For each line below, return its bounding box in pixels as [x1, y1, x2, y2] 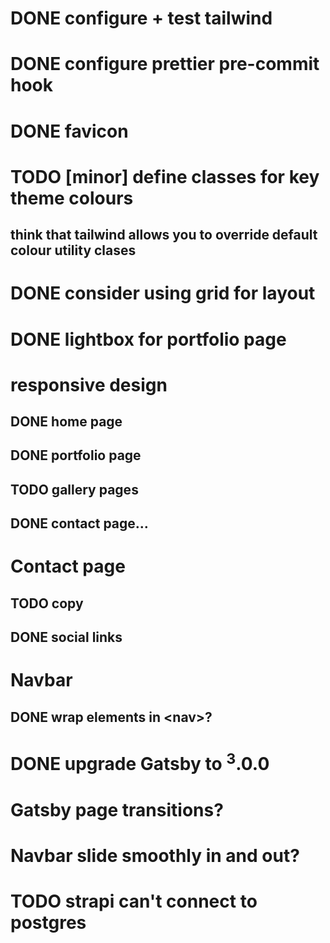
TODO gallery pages [10, 481, 139, 498]
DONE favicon [10, 120, 129, 142]
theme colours [10, 187, 134, 209]
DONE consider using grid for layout [10, 282, 316, 305]
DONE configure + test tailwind [10, 7, 273, 30]
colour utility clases [10, 242, 137, 259]
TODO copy [10, 595, 84, 612]
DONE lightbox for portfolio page [10, 328, 287, 351]
